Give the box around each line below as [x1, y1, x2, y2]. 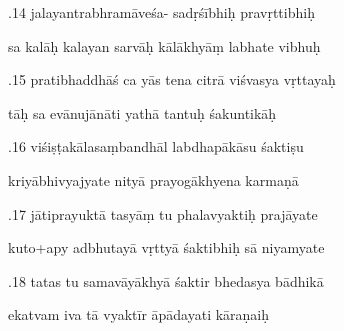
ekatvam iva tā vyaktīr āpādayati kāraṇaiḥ [8, 304, 270, 325]
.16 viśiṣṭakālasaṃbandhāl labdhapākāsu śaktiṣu [8, 136, 304, 157]
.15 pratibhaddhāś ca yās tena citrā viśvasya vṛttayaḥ [8, 69, 336, 90]
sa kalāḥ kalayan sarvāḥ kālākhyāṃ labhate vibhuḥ [8, 35, 321, 56]
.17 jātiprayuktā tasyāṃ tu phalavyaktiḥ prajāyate [8, 203, 318, 224]
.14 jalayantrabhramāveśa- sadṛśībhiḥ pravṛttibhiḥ [8, 2, 315, 22]
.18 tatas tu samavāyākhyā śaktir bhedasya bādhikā [8, 270, 324, 291]
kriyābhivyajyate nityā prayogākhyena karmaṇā [8, 169, 299, 190]
